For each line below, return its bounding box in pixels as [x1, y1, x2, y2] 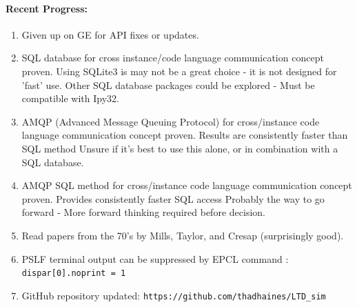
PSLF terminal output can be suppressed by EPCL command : [21, 251, 289, 266]
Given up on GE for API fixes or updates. [21, 27, 199, 41]
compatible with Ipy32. [21, 91, 119, 106]
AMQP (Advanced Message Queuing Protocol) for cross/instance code [21, 114, 320, 128]
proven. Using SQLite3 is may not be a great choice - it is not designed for [21, 63, 337, 78]
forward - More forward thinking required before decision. [21, 205, 265, 219]
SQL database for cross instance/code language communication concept [21, 50, 324, 65]
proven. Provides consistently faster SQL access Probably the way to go [21, 191, 325, 206]
